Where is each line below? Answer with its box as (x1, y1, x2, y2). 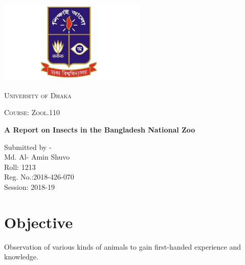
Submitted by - (4, 141, 52, 152)
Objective (4, 211, 73, 232)
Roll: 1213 (4, 161, 36, 172)
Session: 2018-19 (4, 181, 55, 192)
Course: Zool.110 (4, 107, 60, 118)
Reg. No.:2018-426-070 (4, 171, 74, 182)
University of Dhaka (4, 90, 72, 100)
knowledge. (4, 251, 38, 262)
